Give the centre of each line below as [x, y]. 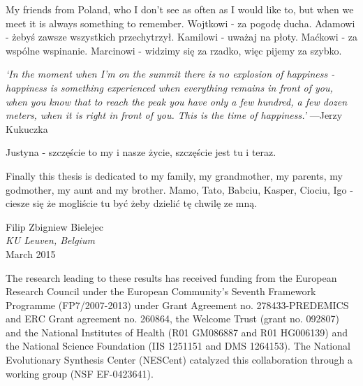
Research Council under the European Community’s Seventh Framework [161, 291]
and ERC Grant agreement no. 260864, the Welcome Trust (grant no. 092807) [172, 319]
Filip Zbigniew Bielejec [54, 226]
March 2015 [31, 253]
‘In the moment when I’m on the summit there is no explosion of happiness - [170, 74]
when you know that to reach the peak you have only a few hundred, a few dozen [177, 101]
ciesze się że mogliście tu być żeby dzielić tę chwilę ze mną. [132, 203]
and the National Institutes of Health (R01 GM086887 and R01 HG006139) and [177, 332]
